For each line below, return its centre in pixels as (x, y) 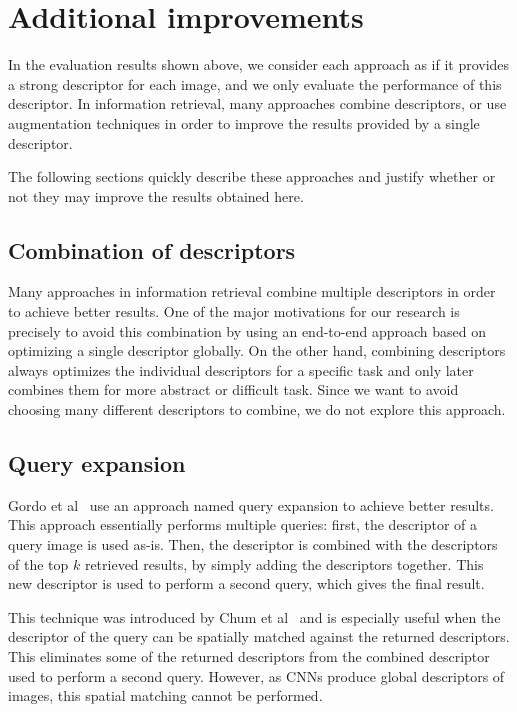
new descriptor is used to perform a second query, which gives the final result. (246, 583)
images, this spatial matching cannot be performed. (165, 695)
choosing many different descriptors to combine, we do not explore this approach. (257, 409)
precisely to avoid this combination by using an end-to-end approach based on (247, 330)
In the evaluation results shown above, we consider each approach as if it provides (259, 64)
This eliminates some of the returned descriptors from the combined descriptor (249, 656)
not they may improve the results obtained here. (156, 195)
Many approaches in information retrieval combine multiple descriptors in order (252, 291)
